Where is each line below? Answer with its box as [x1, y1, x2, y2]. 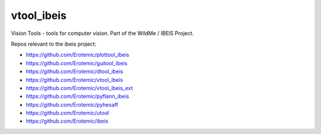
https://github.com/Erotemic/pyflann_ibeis [26, 92, 130, 100]
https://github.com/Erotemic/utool [26, 110, 109, 117]
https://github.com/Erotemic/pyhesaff [26, 101, 118, 108]
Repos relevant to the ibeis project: [11, 40, 96, 47]
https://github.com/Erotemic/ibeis [26, 117, 108, 125]
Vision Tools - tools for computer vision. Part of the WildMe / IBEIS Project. [11, 30, 194, 37]
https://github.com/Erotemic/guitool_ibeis [26, 59, 128, 66]
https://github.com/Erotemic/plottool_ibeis [26, 51, 130, 59]
